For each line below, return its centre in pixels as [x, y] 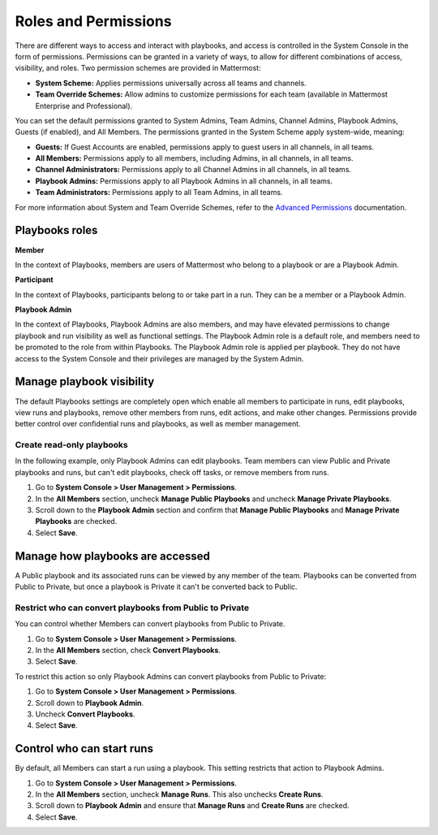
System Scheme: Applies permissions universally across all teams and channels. [171, 83]
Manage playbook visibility [85, 382]
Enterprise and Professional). [84, 106]
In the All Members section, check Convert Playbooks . [128, 651]
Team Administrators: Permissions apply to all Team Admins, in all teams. [159, 193]
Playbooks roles [56, 230]
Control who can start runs [84, 748]
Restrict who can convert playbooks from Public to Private [132, 608]
